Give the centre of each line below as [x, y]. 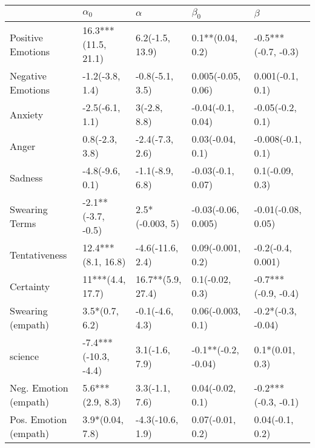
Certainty [30, 286]
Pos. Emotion [38, 419]
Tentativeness [38, 254]
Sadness [26, 177]
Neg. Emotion [39, 388]
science [25, 356]
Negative [28, 76]
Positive [26, 37]
